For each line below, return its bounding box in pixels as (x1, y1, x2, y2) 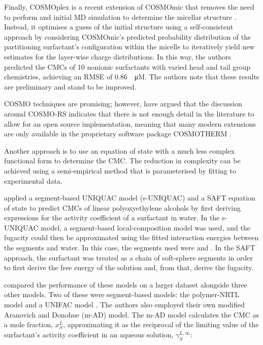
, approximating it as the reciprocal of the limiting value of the (63, 319, 259, 330)
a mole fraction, (4, 319, 53, 330)
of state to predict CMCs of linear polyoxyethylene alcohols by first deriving (4, 202, 241, 213)
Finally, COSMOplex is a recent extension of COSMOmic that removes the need (4, 2, 254, 12)
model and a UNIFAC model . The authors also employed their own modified (4, 299, 245, 310)
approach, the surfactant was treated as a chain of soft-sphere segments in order (4, 252, 253, 263)
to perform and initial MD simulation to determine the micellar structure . (4, 11, 237, 22)
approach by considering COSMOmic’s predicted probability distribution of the (4, 31, 251, 42)
